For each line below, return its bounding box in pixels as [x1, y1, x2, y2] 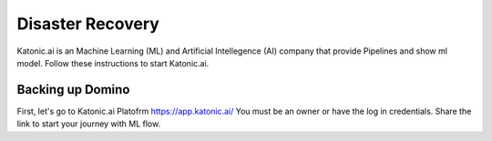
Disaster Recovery [16, 14, 159, 34]
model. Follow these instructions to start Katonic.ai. [16, 57, 210, 68]
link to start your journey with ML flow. [16, 118, 161, 129]
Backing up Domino [16, 82, 130, 97]
